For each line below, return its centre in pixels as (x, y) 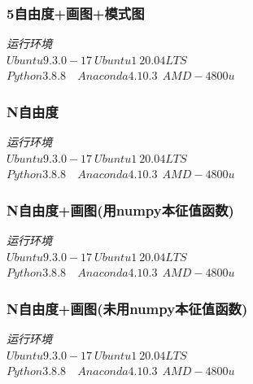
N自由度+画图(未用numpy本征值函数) (127, 308)
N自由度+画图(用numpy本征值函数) (120, 209)
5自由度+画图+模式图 (76, 13)
